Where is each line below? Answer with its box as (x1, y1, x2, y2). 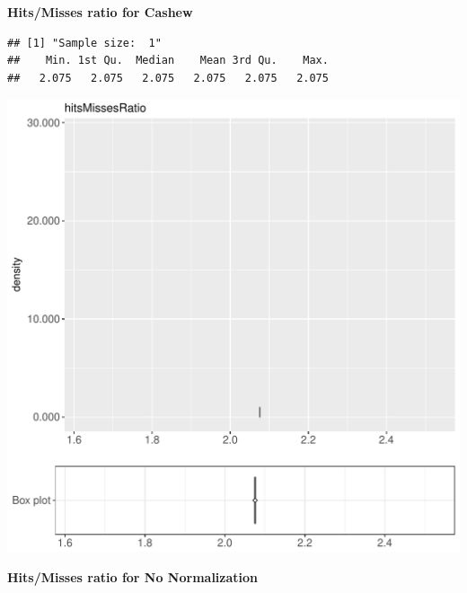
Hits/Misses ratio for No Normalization (7, 567, 259, 586)
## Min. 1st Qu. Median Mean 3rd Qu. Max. (7, 54, 329, 67)
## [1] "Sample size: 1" (7, 36, 162, 49)
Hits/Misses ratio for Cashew (7, 3, 193, 21)
